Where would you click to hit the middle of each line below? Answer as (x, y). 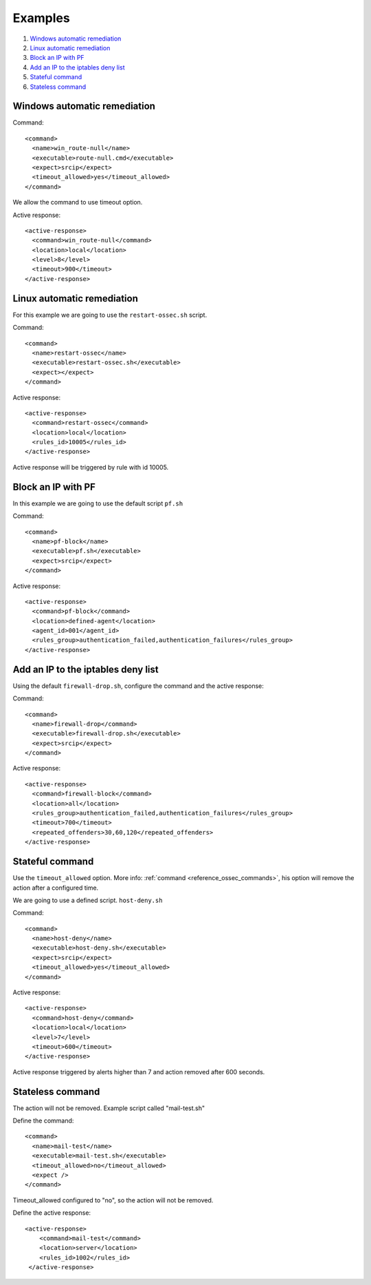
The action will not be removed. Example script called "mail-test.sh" (109, 1108)
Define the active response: (52, 1213)
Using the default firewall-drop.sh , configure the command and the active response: (138, 686)
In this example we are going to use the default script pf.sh (98, 503)
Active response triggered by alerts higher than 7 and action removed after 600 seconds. (139, 1072)
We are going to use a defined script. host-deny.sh (88, 900)
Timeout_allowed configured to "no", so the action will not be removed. (113, 1200)
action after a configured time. (56, 888)
